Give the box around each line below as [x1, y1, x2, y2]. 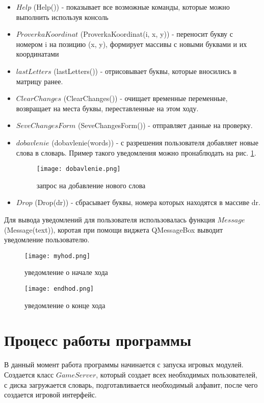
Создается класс [4, 369, 54, 380]
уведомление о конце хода [24, 299, 105, 310]
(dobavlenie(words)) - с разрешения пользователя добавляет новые [51, 137, 258, 147]
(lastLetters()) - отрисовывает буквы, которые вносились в [54, 65, 237, 76]
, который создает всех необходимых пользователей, [96, 369, 257, 380]
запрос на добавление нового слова [36, 180, 146, 190]
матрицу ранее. [16, 75, 63, 86]
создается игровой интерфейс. [4, 389, 97, 400]
